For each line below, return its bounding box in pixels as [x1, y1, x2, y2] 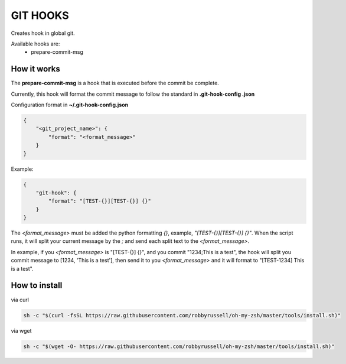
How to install [11, 281, 63, 291]
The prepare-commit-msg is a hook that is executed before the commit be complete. [11, 80, 220, 87]
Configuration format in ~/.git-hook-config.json [11, 101, 129, 109]
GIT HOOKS [11, 9, 69, 22]
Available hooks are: [11, 40, 60, 47]
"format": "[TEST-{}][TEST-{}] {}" [48, 198, 152, 204]
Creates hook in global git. [11, 30, 75, 37]
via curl [11, 296, 30, 303]
